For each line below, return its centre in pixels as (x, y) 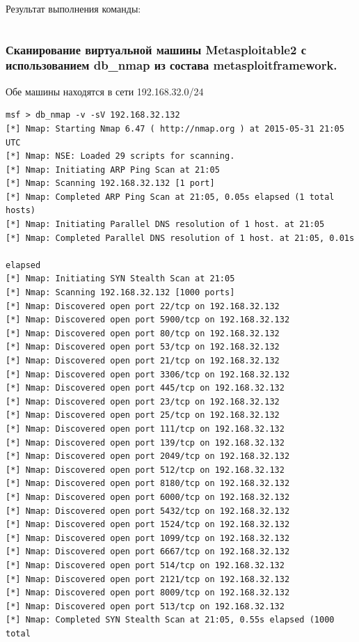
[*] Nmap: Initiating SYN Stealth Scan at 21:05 (120, 279)
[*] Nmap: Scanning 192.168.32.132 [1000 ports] (120, 293)
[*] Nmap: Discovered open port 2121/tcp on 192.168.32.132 (148, 579)
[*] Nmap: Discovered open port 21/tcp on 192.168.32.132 (143, 361)
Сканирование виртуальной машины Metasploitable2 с (156, 49)
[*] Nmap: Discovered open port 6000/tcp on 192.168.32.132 (148, 497)
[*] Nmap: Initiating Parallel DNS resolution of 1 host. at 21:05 (165, 225)
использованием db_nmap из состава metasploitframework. (171, 65)
